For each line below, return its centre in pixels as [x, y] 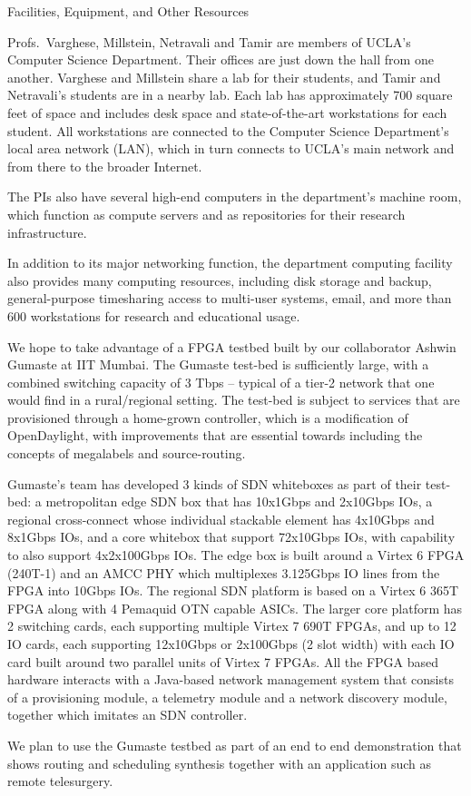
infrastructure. [47, 232]
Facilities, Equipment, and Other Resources [128, 11]
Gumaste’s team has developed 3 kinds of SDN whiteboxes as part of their [215, 483]
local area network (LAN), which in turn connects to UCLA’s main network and [231, 148]
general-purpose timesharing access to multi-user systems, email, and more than [230, 298]
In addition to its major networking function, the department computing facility [230, 263]
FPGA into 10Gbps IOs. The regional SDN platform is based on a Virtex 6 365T [233, 590]
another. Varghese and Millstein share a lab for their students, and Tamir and [224, 77]
